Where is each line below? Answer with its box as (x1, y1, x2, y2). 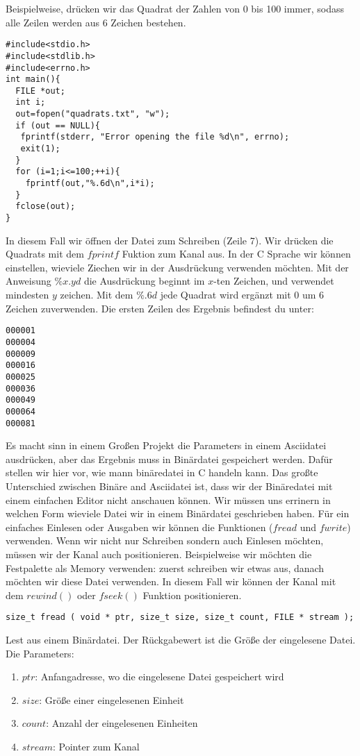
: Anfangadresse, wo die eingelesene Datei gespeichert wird (35, 669, 284, 684)
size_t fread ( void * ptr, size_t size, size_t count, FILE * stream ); (6, 612, 354, 623)
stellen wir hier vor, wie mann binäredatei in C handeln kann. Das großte (6, 465, 318, 480)
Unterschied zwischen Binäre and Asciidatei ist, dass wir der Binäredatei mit (6, 478, 333, 493)
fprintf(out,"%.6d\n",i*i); (25, 178, 155, 189)
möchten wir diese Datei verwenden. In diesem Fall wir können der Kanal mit (6, 574, 336, 589)
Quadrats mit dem (6, 246, 84, 261)
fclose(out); (15, 201, 76, 212)
